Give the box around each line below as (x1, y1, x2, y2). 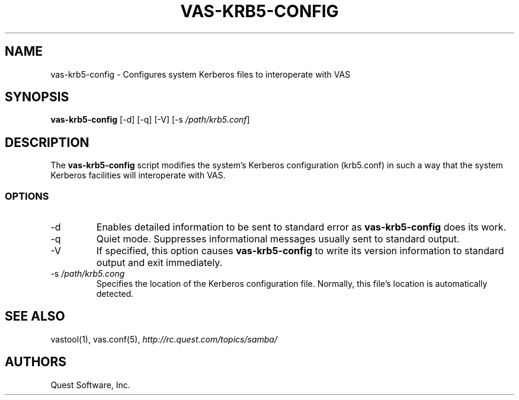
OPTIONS (5, 190, 49, 202)
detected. (96, 289, 134, 299)
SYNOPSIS (5, 89, 69, 105)
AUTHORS (5, 354, 67, 370)
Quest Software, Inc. (50, 379, 130, 390)
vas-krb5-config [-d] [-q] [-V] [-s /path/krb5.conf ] (50, 114, 250, 125)
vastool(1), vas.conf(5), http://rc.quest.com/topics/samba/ (50, 334, 277, 344)
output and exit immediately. (96, 257, 223, 269)
